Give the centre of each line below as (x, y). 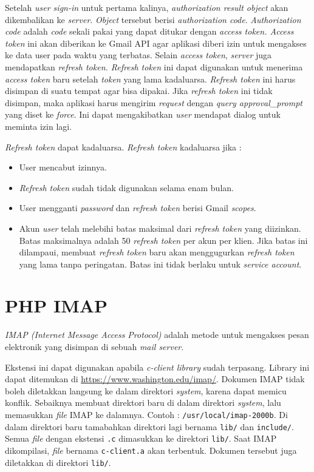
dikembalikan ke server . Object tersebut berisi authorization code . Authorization (153, 19)
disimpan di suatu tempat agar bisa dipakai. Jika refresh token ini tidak (139, 91)
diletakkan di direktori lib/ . (58, 462)
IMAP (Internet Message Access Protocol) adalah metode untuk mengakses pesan (157, 335)
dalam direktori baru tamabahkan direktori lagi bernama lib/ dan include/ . (149, 426)
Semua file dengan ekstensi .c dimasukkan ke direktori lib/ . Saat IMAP (141, 438)
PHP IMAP (56, 305)
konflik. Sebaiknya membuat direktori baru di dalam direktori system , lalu (143, 403)
